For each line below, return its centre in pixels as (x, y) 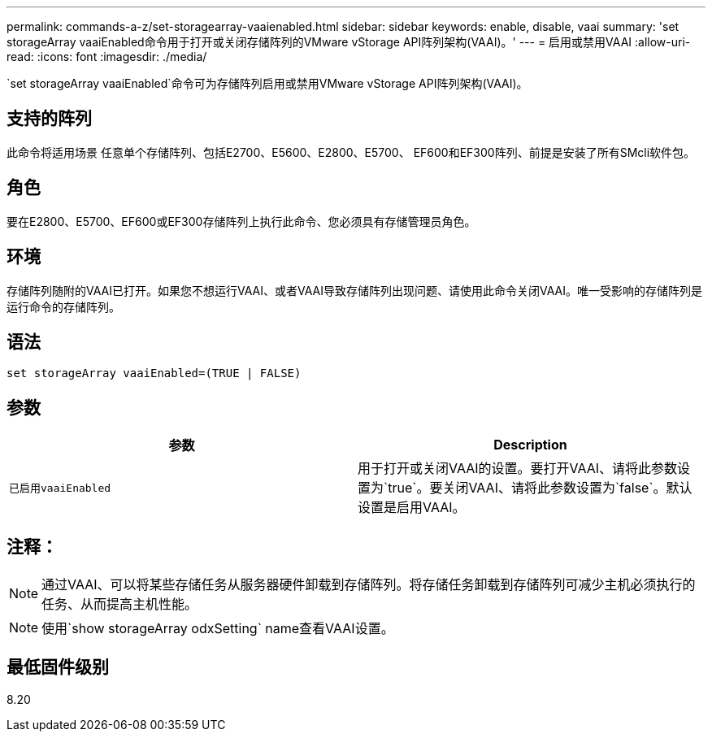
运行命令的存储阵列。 (63, 306)
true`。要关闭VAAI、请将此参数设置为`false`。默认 (540, 488)
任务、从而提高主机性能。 (120, 604)
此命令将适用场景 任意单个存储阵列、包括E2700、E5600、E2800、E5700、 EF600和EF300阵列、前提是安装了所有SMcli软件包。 (351, 152)
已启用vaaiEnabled (60, 488)
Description (530, 445)
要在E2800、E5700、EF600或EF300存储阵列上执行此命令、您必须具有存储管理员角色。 (241, 221)
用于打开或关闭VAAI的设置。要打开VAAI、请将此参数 (518, 469)
